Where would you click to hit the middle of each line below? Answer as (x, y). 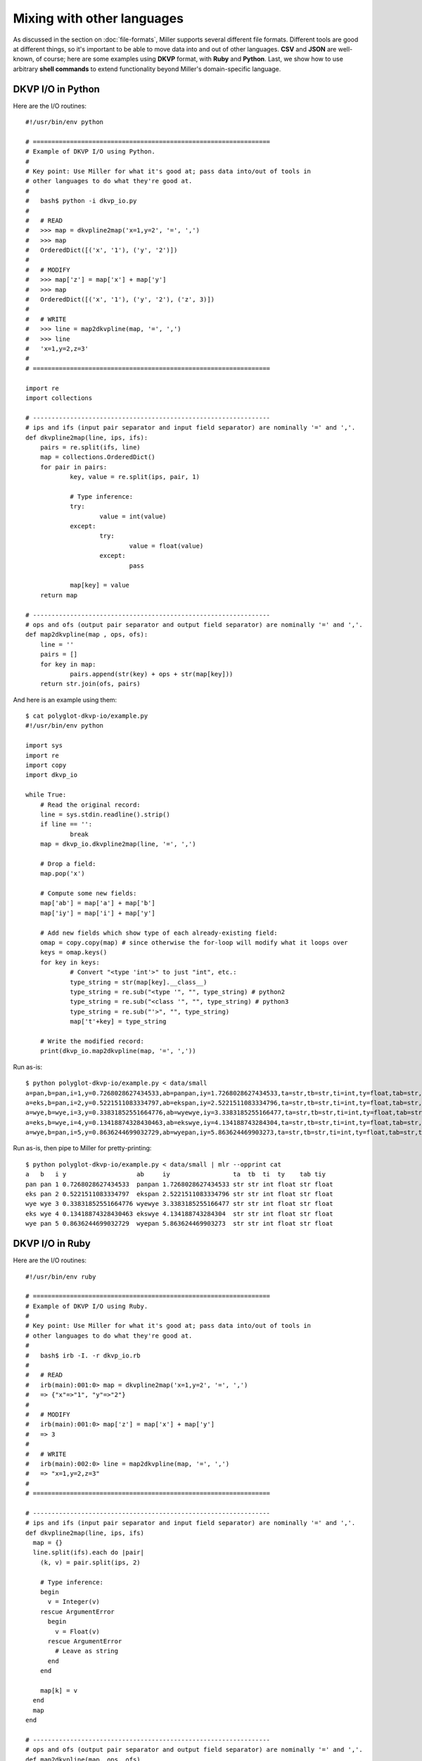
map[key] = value (100, 585)
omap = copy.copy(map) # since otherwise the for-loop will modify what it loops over (194, 943)
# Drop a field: (68, 864)
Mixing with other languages (98, 18)
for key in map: (68, 664)
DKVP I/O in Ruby (52, 1244)
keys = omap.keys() (73, 952)
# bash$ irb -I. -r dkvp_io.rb (83, 1355)
